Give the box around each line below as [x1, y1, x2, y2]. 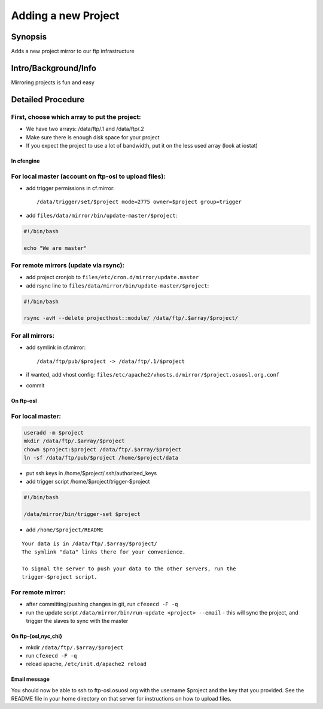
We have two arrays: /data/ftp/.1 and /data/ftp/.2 [26, 126, 145, 133]
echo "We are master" [23, 245, 87, 251]
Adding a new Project [11, 9, 120, 22]
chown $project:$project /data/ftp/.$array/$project [23, 446, 182, 453]
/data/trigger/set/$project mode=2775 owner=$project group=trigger [36, 198, 242, 206]
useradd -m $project [23, 429, 84, 436]
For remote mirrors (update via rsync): [11, 261, 125, 269]
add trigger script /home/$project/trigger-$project [26, 478, 150, 485]
